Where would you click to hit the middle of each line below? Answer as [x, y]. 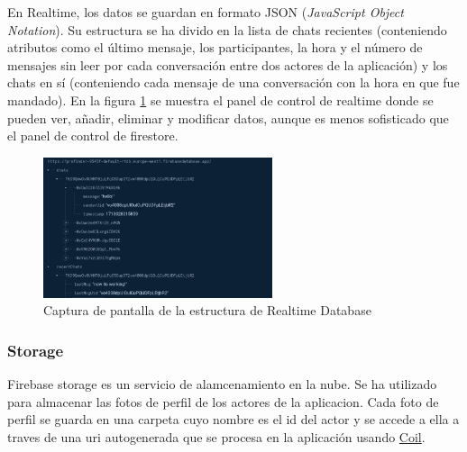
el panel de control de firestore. [93, 136]
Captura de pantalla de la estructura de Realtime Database [207, 310]
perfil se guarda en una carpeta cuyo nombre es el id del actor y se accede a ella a [233, 419]
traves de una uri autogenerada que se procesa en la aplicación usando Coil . [216, 436]
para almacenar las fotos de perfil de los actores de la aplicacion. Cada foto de [223, 401]
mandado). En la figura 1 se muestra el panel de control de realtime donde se [220, 99]
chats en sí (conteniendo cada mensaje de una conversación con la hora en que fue [233, 82]
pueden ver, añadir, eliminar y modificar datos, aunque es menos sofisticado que [228, 118]
